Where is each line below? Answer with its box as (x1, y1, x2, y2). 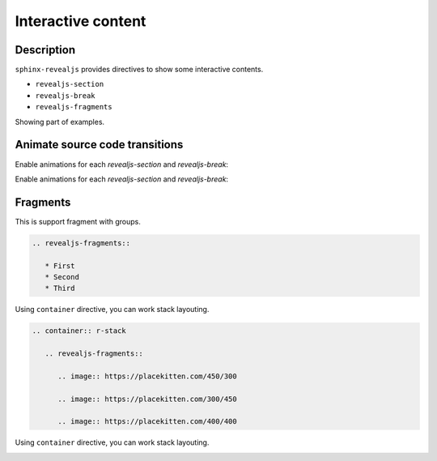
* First (45, 261, 75, 271)
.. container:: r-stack (32, 327, 127, 335)
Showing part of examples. (15, 117, 105, 126)
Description (15, 43, 76, 57)
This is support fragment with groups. (15, 216, 142, 226)
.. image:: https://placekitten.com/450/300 (57, 371, 238, 381)
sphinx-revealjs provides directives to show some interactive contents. (15, 65, 264, 75)
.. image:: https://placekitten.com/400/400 (57, 417, 238, 426)
